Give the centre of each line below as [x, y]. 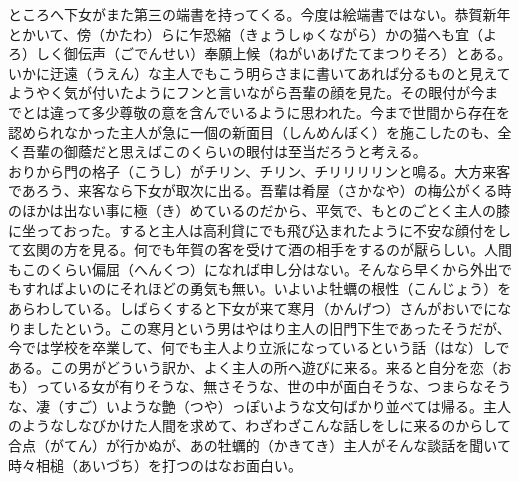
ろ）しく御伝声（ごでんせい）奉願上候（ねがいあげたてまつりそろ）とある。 [260, 53]
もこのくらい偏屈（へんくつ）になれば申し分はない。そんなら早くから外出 [253, 268]
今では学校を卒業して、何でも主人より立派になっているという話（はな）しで [259, 347]
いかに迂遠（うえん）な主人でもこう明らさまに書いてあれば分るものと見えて [259, 72]
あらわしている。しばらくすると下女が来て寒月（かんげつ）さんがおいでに [253, 307]
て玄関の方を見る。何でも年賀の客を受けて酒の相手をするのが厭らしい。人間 [260, 249]
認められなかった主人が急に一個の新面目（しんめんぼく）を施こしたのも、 [253, 131]
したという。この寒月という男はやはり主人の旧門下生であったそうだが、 [273, 327]
